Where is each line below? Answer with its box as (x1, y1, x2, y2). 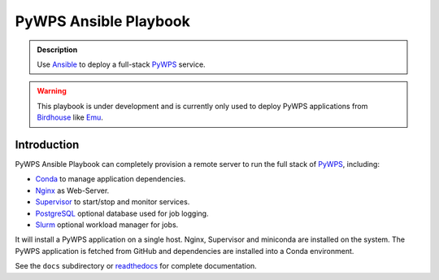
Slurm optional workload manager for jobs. (35, 220, 179, 230)
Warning (37, 86, 67, 96)
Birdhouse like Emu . (37, 112, 103, 122)
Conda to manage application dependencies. (35, 174, 186, 184)
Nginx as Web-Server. (35, 186, 110, 195)
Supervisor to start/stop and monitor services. (35, 197, 190, 207)
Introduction (15, 138, 80, 151)
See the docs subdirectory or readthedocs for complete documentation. (15, 261, 258, 271)
